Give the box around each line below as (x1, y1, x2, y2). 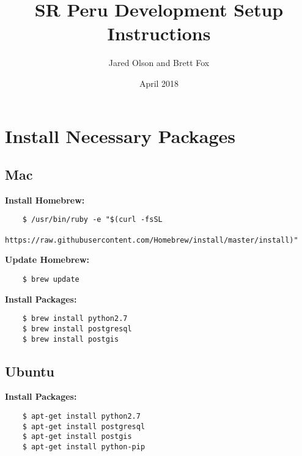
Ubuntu (5, 361, 54, 380)
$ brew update (22, 275, 79, 284)
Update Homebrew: (5, 253, 90, 266)
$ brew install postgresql (22, 324, 132, 333)
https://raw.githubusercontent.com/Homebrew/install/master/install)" (5, 235, 298, 245)
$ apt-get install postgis (22, 432, 132, 441)
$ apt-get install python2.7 (22, 412, 141, 421)
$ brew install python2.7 (22, 314, 128, 323)
